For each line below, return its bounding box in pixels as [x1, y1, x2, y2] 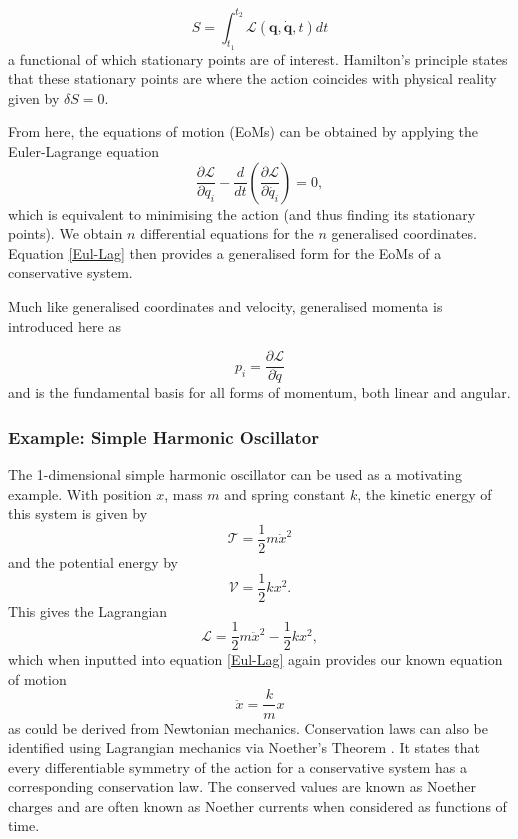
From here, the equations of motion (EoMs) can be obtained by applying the [8, 121, 479, 142]
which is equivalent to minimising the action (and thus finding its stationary [8, 203, 476, 224]
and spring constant [224, 483, 346, 504]
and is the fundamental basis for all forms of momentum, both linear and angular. [8, 382, 511, 403]
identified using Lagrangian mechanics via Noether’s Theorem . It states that [8, 737, 481, 758]
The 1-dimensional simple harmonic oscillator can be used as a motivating [8, 464, 462, 485]
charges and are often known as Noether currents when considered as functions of [8, 795, 507, 816]
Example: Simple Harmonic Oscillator [8, 424, 319, 449]
